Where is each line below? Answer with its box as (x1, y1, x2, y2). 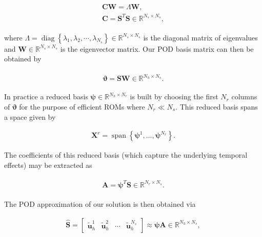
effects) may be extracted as (4, 159, 92, 170)
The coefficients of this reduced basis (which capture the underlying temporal (4, 149, 248, 160)
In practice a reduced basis (4, 91, 88, 102)
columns (231, 91, 257, 102)
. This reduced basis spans (175, 101, 258, 112)
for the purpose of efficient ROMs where (19, 101, 145, 112)
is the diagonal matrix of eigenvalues (143, 32, 258, 42)
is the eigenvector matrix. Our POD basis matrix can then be (60, 43, 254, 54)
